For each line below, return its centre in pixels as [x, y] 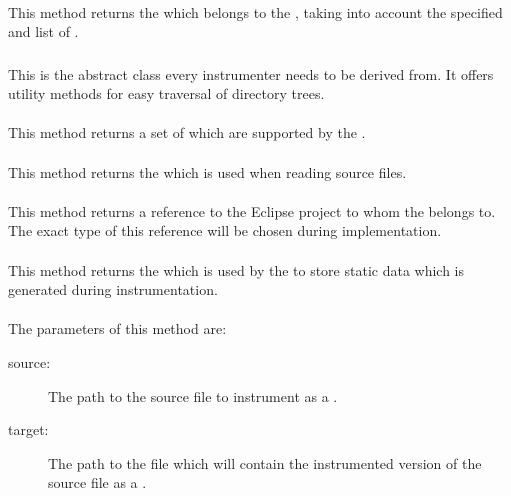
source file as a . [97, 482]
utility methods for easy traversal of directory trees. [166, 93]
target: [28, 429]
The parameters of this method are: [117, 328]
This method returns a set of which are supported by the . [187, 132]
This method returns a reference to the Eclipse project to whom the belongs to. [252, 210]
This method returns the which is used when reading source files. [207, 171]
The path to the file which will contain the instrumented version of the [265, 462]
